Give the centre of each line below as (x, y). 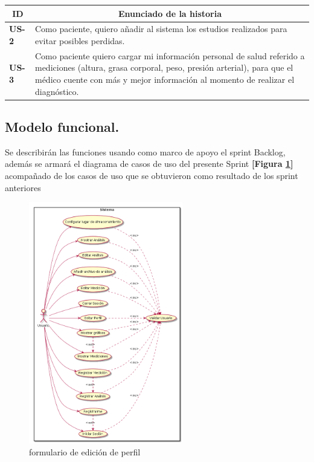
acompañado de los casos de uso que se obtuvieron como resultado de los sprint (152, 176)
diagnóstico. (57, 91)
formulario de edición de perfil (85, 451)
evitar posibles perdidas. (80, 40)
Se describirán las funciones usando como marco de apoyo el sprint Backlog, (145, 151)
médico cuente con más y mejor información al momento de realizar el (165, 79)
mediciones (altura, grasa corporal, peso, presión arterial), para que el (164, 67)
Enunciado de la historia (170, 13)
